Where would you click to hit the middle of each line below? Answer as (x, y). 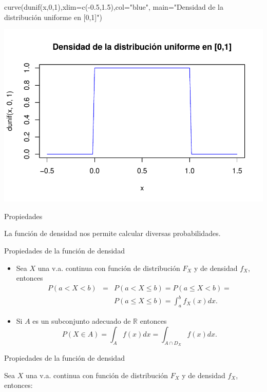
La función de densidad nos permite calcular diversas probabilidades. (112, 233)
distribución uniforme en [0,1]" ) (53, 17)
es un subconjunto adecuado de (82, 321)
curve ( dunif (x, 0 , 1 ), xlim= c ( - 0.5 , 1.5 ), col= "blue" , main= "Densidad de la (114, 7)
